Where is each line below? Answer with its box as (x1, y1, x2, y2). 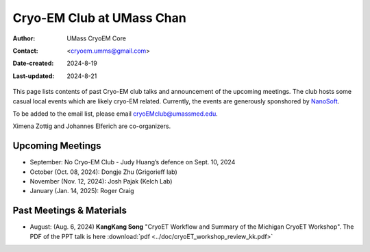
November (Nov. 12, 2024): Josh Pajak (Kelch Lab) (29, 177, 173, 185)
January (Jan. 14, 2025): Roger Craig (29, 187, 134, 195)
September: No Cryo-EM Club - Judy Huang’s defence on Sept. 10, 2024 (29, 158, 236, 166)
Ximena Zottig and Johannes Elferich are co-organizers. (12, 122, 171, 130)
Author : (12, 34, 36, 42)
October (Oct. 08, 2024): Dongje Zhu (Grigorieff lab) (29, 168, 177, 176)
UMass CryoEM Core (66, 34, 127, 42)
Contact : (12, 47, 39, 55)
